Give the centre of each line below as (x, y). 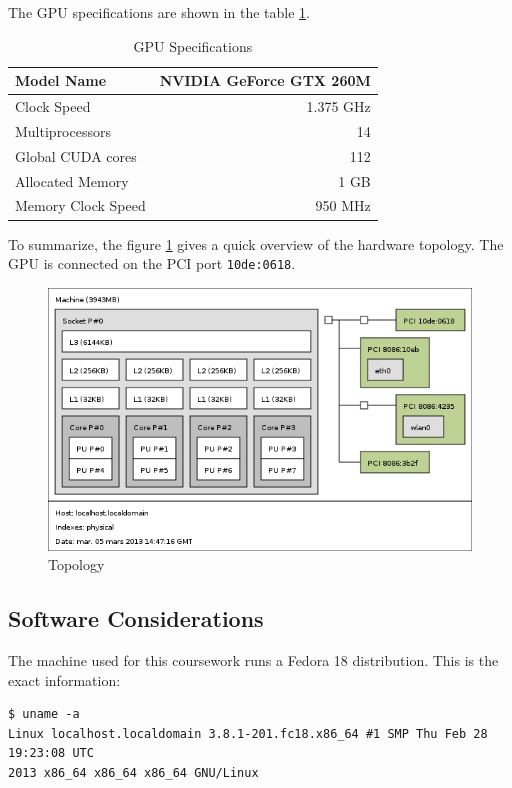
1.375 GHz (338, 106)
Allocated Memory (72, 180)
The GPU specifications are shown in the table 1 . (159, 12)
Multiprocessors (63, 130)
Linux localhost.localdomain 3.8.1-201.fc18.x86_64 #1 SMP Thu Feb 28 (248, 733)
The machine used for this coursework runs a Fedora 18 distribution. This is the (253, 659)
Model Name (61, 80)
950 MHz (343, 205)
